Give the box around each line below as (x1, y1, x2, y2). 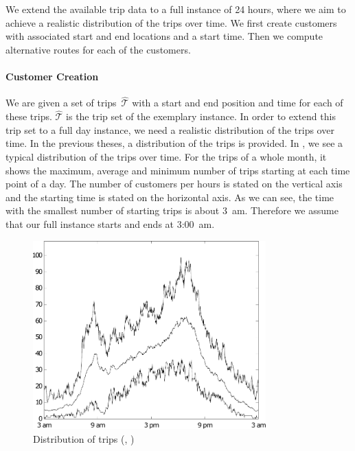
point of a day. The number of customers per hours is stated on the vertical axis (5, 176, 343, 191)
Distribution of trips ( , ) (33, 431, 135, 446)
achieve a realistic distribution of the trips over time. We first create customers (5, 15, 337, 30)
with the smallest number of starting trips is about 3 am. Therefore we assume (5, 203, 339, 218)
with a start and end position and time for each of (132, 95, 343, 110)
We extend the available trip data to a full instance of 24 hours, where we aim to (5, 2, 346, 16)
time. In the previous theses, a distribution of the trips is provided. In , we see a (5, 136, 343, 150)
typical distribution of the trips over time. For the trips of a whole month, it (5, 149, 327, 163)
